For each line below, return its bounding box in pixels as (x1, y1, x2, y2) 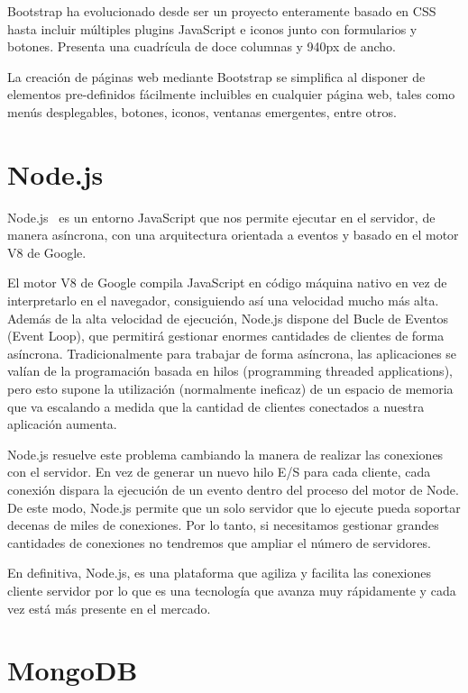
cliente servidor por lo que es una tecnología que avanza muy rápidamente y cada (7, 580, 456, 599)
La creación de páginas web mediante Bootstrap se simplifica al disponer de (7, 67, 426, 86)
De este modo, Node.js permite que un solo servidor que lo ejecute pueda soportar (7, 497, 461, 516)
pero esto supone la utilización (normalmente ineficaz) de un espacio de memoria (7, 379, 454, 398)
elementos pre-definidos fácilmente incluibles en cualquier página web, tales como (7, 85, 455, 104)
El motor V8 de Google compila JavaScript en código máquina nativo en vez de (7, 273, 447, 292)
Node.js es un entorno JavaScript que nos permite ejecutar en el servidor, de (7, 207, 436, 226)
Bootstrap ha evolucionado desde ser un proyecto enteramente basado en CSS (7, 2, 436, 20)
